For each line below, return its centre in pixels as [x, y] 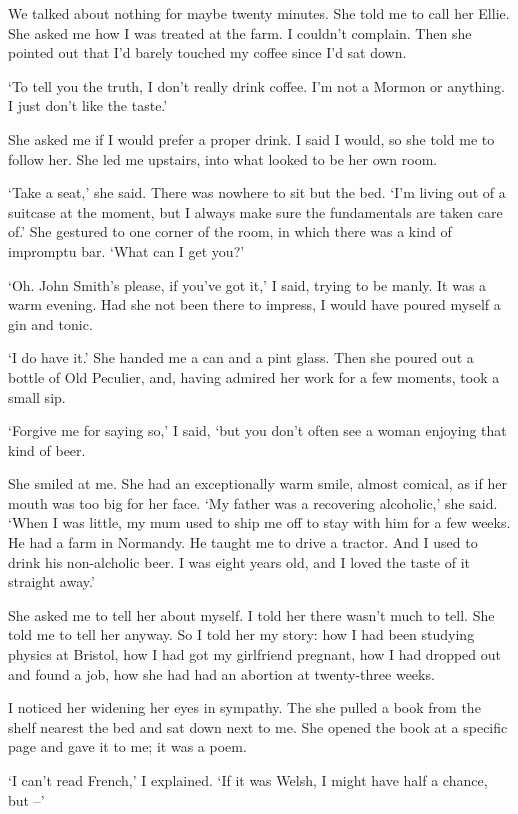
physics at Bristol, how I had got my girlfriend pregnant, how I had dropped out [254, 654]
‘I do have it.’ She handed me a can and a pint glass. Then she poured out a [241, 357]
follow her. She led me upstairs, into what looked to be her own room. [223, 158]
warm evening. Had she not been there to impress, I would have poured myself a [254, 304]
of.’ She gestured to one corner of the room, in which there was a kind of [230, 231]
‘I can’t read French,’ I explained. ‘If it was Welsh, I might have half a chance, [248, 780]
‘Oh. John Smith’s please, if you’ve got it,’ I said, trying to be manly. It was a [247, 284]
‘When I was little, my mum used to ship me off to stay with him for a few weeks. [259, 522]
